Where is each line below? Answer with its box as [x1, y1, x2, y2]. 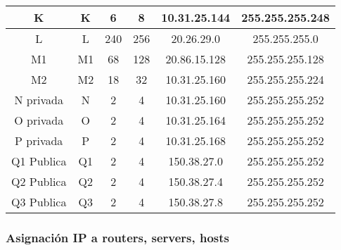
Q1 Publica [11, 153, 67, 169]
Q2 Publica [11, 173, 67, 189]
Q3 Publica [11, 194, 67, 210]
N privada [14, 92, 63, 108]
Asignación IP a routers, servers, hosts [6, 228, 229, 246]
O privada [14, 112, 64, 128]
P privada [15, 132, 63, 149]
